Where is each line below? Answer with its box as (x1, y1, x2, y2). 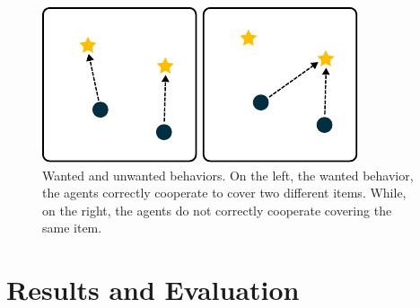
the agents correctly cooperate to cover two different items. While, (42, 183, 407, 202)
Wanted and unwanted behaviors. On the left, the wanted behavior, (42, 165, 414, 184)
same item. (42, 218, 102, 237)
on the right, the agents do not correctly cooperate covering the (42, 200, 392, 219)
